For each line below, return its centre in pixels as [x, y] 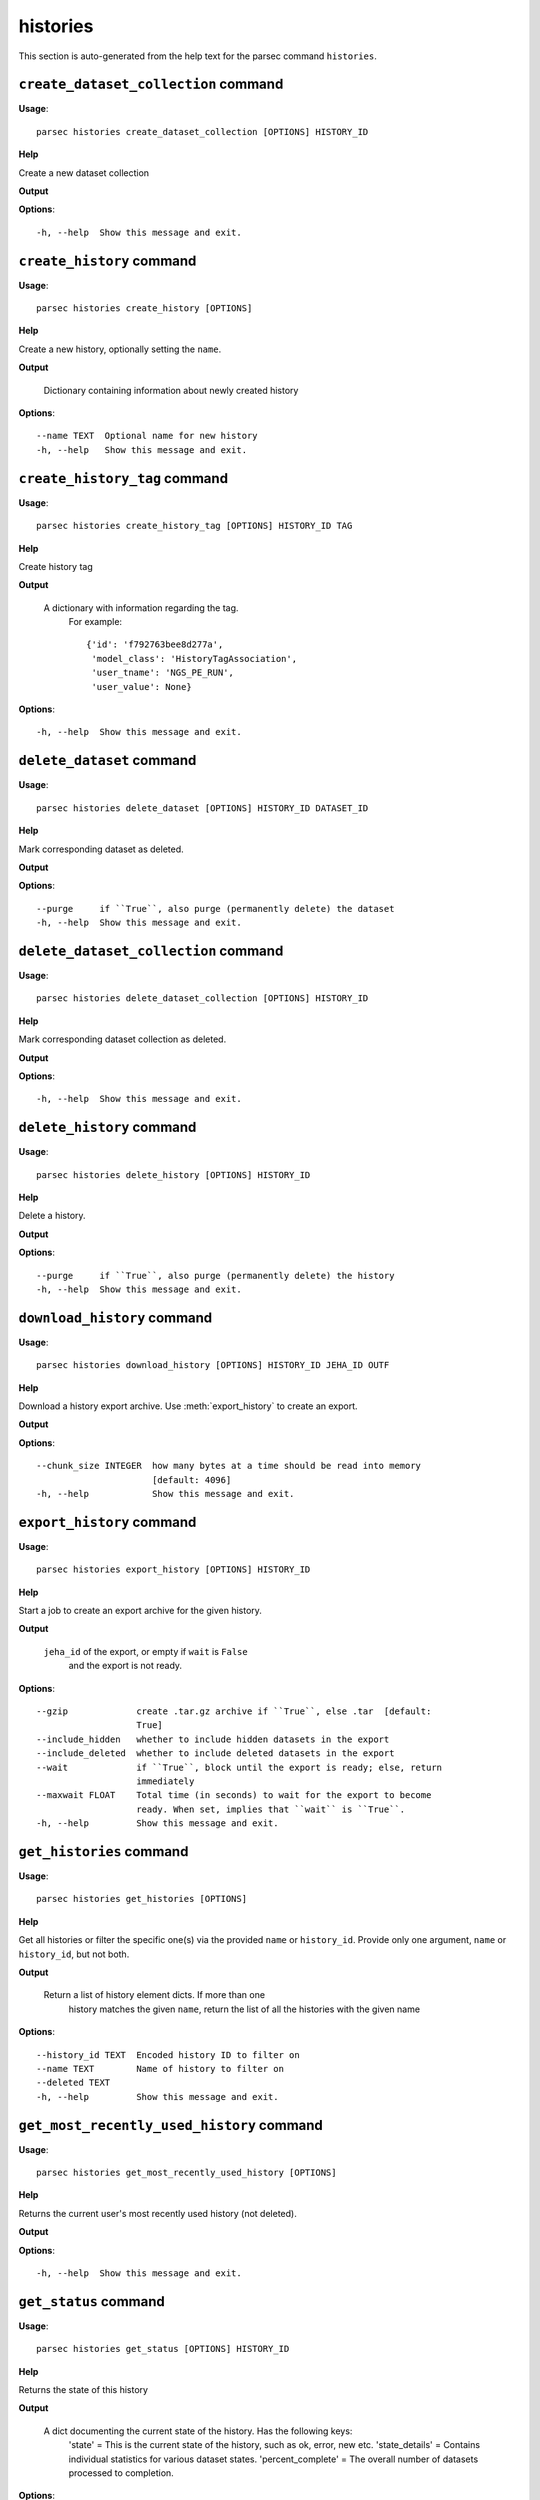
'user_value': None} [141, 686]
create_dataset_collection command [151, 84]
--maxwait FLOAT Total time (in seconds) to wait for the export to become [234, 1795]
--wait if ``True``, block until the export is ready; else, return [239, 1767]
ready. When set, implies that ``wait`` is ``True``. [271, 1809]
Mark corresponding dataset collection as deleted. [122, 1039]
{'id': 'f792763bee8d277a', [155, 644]
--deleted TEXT [73, 2083]
